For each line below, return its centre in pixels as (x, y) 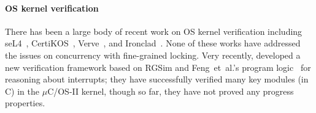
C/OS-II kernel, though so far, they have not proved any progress (171, 91)
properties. (25, 103)
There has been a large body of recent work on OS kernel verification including (154, 31)
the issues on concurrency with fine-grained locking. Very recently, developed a (153, 55)
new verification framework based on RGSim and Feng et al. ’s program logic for (158, 67)
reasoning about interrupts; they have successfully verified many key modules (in (157, 79)
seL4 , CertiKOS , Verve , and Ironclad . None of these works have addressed (153, 43)
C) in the (22, 91)
